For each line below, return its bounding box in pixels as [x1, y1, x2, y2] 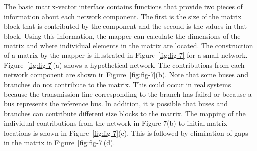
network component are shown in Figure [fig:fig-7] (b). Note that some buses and [4, 69, 248, 80]
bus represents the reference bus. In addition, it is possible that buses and [4, 98, 228, 108]
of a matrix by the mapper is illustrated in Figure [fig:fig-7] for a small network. [4, 50, 248, 60]
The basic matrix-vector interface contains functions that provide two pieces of [4, 1, 243, 11]
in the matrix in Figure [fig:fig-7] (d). [4, 137, 115, 148]
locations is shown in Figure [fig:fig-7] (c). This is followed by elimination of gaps [4, 127, 248, 138]
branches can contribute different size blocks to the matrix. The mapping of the [4, 108, 246, 118]
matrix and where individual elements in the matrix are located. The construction [4, 40, 253, 50]
